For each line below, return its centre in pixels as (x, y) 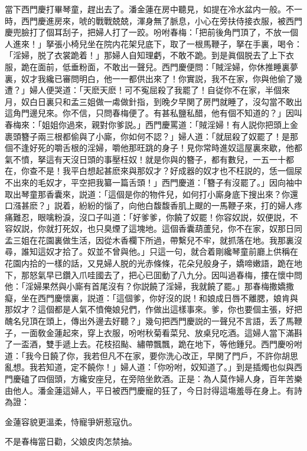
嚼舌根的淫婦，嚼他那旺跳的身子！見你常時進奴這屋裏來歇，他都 (178, 148)
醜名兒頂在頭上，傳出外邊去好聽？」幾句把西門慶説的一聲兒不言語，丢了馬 (149, 321)
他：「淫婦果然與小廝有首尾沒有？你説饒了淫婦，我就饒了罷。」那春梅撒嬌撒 (149, 286)
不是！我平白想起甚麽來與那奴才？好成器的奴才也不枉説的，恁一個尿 (170, 171)
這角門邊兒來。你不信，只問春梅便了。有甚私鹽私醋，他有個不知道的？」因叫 (153, 113)
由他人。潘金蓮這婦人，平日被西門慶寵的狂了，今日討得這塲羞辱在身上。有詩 (153, 390)
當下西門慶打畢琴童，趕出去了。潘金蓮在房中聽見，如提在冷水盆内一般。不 (149, 9)
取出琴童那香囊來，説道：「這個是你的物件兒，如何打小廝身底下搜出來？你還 (151, 194)
